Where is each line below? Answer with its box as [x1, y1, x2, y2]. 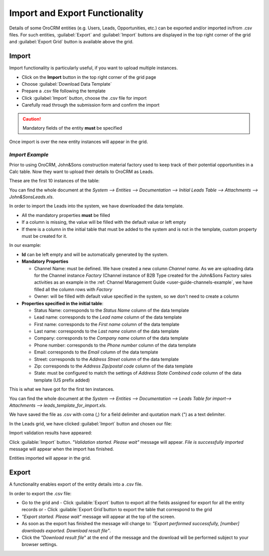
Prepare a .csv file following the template [21, 88, 106, 94]
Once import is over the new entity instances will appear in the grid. [9, 139, 148, 145]
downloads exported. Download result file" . [21, 528, 111, 534]
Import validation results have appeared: [9, 430, 92, 436]
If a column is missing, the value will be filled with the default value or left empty [21, 219, 186, 225]
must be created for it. [21, 233, 67, 239]
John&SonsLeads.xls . [9, 194, 54, 200]
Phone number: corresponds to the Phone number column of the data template [34, 342, 196, 348]
